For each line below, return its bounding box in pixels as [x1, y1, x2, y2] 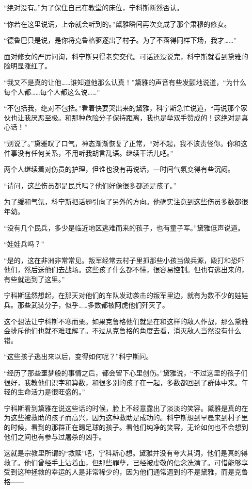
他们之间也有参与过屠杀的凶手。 [4, 431, 106, 441]
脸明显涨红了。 [4, 61, 51, 71]
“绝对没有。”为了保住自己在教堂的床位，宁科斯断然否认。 [4, 2, 184, 12]
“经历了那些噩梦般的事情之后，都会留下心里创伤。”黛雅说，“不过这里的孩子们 [4, 368, 248, 378]
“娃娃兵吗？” [4, 239, 45, 249]
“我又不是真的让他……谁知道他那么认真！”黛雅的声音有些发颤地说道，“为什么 [4, 77, 247, 87]
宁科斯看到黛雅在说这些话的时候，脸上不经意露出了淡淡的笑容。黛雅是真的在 [4, 403, 248, 413]
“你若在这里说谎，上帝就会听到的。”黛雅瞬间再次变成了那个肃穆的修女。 [4, 18, 231, 29]
